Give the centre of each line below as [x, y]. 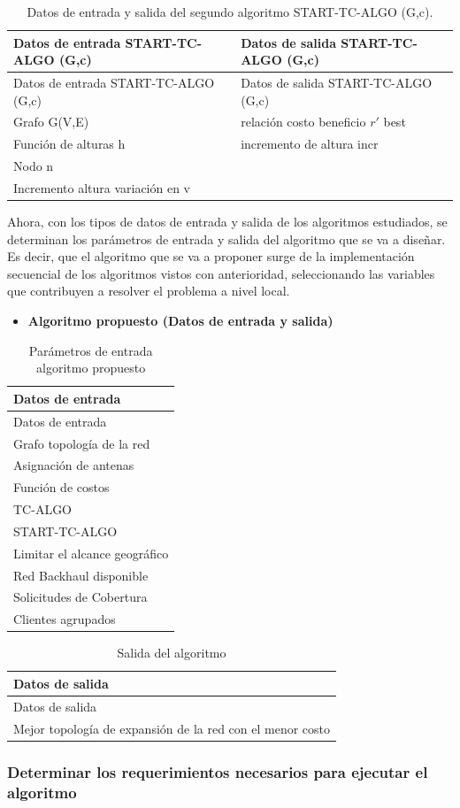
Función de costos [61, 487]
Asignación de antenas [74, 465]
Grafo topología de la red [82, 443]
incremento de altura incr [310, 144]
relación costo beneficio [303, 122]
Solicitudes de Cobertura [80, 597]
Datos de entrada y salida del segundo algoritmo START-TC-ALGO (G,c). [230, 12]
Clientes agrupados [65, 619]
